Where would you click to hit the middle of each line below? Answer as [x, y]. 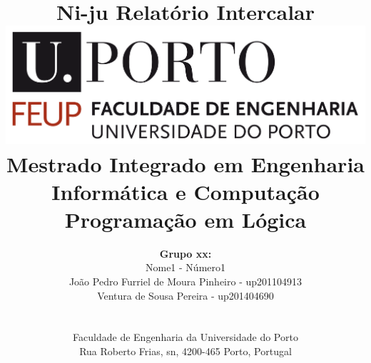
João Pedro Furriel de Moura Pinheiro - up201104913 [185, 282]
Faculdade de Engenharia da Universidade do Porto [185, 337]
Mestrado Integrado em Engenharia [185, 163]
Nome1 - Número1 [185, 267]
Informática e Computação [185, 191]
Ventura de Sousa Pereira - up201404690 [185, 295]
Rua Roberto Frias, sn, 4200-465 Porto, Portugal [185, 351]
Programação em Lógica [185, 219]
